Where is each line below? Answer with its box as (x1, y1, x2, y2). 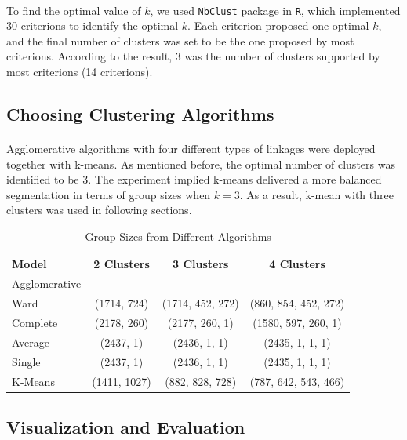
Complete (12, 315, 58, 331)
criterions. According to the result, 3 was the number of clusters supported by (6, 48, 380, 64)
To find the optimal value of (6, 2, 141, 18)
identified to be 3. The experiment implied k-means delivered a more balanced (6, 171, 382, 187)
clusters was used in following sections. (6, 202, 192, 218)
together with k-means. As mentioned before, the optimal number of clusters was (6, 155, 395, 172)
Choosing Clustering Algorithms (6, 102, 274, 126)
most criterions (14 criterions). (6, 64, 153, 80)
